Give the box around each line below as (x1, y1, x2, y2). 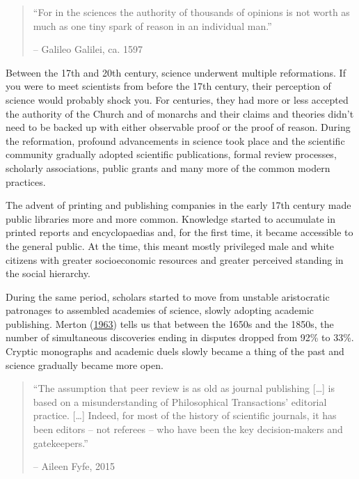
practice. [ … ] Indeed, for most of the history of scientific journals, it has (33, 408, 337, 423)
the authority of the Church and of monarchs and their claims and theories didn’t (6, 106, 354, 120)
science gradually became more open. (6, 357, 163, 372)
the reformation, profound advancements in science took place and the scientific (6, 133, 345, 148)
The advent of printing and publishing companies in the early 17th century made (6, 198, 351, 212)
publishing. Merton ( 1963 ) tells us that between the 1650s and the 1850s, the (6, 316, 334, 331)
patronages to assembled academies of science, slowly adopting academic (6, 303, 314, 317)
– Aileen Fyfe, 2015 (33, 459, 115, 473)
